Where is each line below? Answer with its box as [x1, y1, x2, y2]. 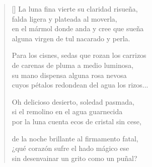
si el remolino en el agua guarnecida [12, 106, 123, 117]
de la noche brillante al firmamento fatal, [12, 133, 138, 143]
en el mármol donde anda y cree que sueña [12, 23, 144, 34]
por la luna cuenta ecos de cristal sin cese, [12, 116, 141, 126]
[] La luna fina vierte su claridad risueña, [12, 4, 138, 14]
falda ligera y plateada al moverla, [12, 13, 117, 24]
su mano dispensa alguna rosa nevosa [12, 69, 127, 80]
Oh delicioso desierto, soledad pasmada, [12, 96, 134, 107]
